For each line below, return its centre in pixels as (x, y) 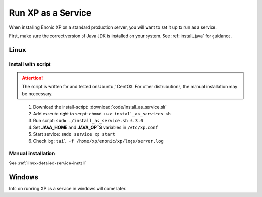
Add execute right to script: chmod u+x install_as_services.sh (102, 114)
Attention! (33, 78)
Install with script (30, 64)
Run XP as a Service (50, 13)
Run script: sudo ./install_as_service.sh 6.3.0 (88, 120)
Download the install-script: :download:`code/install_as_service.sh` (100, 107)
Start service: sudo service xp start (74, 134)
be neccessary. (37, 93)
